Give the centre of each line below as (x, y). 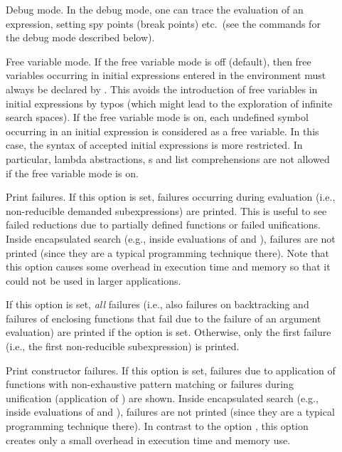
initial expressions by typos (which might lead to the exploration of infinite (169, 103)
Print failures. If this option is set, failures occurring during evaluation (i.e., (171, 197)
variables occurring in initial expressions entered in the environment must (166, 75)
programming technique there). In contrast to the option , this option (157, 426)
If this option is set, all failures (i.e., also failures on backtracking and (157, 304)
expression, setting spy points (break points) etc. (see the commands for (163, 23)
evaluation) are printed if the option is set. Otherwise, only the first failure (169, 332)
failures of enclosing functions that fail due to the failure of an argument (164, 318)
